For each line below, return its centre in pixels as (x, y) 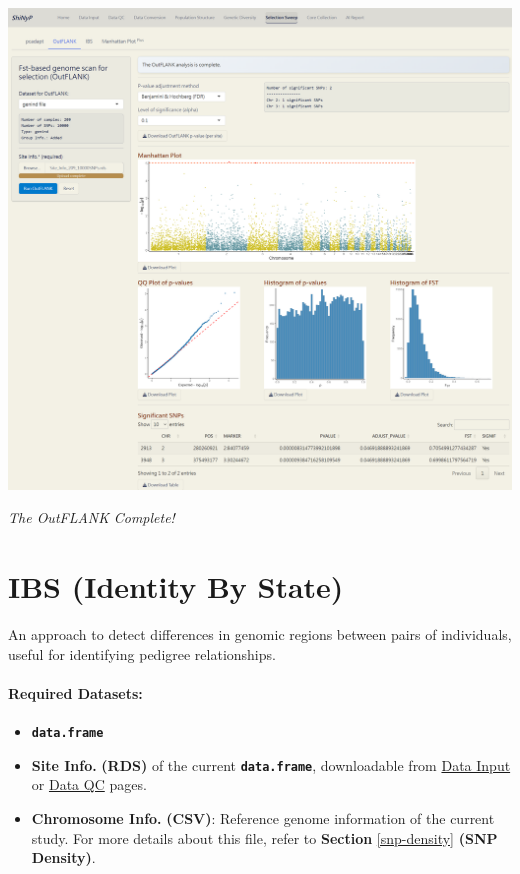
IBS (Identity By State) (176, 586)
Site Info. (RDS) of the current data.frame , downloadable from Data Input (271, 764)
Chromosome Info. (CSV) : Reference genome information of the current (263, 818)
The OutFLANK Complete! (91, 517)
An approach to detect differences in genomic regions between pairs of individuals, (260, 634)
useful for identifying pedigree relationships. (142, 653)
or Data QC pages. (89, 784)
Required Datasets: (75, 692)
